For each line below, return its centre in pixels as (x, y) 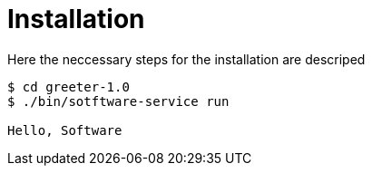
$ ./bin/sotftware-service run (118, 101)
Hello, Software (65, 130)
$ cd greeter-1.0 (69, 86)
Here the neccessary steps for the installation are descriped (186, 59)
